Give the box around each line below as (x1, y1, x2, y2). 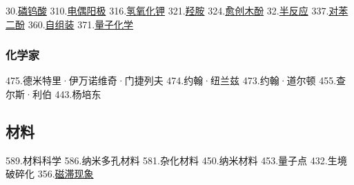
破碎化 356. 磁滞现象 (6, 166, 94, 181)
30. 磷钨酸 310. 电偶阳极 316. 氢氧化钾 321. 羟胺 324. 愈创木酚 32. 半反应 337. (6, 3, 329, 17)
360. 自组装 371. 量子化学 (28, 17, 134, 31)
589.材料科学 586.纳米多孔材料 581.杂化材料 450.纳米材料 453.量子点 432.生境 (6, 153, 347, 167)
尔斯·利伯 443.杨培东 (6, 87, 101, 101)
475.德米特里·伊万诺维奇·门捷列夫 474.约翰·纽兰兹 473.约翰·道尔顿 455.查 (6, 73, 346, 88)
